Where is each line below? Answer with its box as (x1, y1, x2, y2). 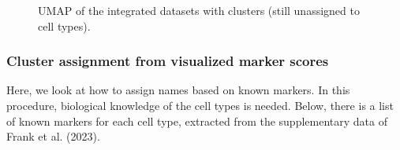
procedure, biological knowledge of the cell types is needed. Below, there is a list (6, 97, 394, 113)
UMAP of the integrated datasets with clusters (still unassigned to (38, 2, 360, 18)
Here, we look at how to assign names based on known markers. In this (6, 82, 350, 98)
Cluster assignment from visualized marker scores (6, 51, 329, 71)
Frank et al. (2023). (6, 128, 100, 145)
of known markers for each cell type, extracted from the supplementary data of (6, 112, 387, 129)
